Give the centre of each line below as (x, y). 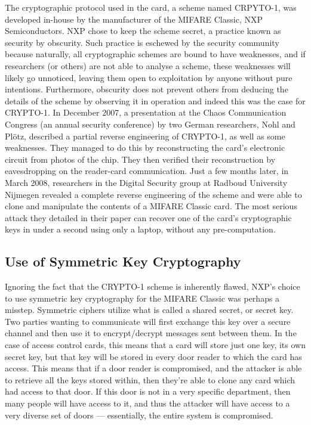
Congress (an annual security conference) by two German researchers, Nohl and (150, 124)
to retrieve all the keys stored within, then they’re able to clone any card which (150, 379)
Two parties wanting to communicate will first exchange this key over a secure (148, 321)
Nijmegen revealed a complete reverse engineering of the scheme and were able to (153, 194)
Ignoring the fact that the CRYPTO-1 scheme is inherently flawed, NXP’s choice (153, 286)
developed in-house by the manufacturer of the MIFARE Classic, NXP (134, 19)
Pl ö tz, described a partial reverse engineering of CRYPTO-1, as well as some (145, 136)
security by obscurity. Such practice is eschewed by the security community (142, 42)
